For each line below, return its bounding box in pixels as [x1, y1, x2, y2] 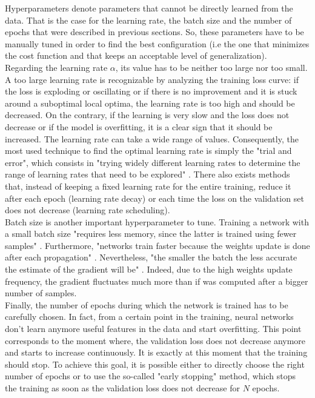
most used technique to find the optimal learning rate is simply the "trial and [5, 144, 292, 157]
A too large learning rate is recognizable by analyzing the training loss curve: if [5, 73, 299, 85]
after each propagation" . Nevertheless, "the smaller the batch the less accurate [5, 251, 297, 264]
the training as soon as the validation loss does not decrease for [5, 382, 240, 394]
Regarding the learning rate [5, 61, 108, 73]
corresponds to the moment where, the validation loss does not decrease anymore [5, 334, 306, 347]
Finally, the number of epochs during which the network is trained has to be [5, 298, 288, 311]
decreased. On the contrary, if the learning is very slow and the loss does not [5, 108, 290, 121]
